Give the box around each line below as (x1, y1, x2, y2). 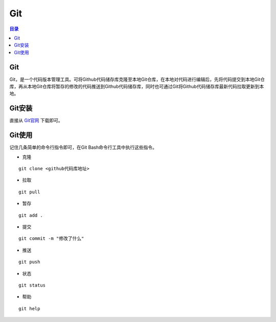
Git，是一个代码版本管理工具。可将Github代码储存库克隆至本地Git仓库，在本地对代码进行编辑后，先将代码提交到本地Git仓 (9, 76, 265, 82)
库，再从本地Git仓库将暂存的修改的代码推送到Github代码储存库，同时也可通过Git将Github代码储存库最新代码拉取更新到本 (9, 84, 264, 90)
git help (18, 306, 40, 311)
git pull (18, 189, 40, 195)
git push (18, 259, 40, 265)
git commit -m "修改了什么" (18, 236, 84, 241)
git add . (18, 212, 43, 218)
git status (18, 282, 46, 288)
